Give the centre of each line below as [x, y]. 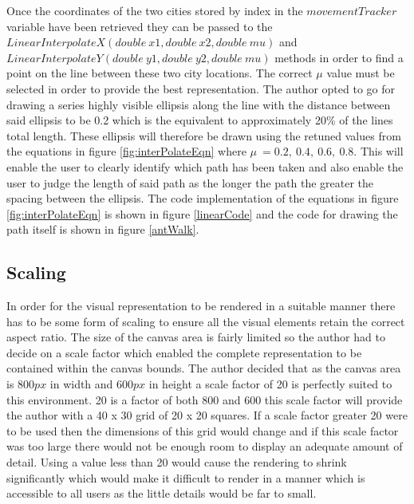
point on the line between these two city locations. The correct [160, 73]
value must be [361, 73]
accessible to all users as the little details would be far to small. [162, 493]
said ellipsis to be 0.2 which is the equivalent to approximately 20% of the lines [200, 120]
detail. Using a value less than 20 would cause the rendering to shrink [177, 462]
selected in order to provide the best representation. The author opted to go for [201, 88]
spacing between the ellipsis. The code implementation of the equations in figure [203, 198]
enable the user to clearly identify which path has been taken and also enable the [205, 166]
